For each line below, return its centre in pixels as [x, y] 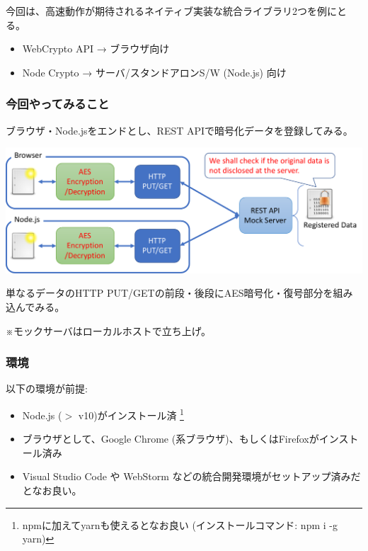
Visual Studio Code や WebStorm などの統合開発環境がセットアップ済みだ [191, 476]
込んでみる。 [35, 307]
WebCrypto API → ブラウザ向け [96, 49]
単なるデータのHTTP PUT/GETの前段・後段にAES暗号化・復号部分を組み [179, 293]
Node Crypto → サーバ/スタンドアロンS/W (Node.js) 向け [154, 72]
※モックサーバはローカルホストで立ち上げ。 [109, 330]
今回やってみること [58, 104]
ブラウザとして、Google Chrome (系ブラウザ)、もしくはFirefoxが [171, 439]
